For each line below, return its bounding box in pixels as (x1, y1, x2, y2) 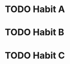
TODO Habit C (5, 49, 65, 61)
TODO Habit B (5, 27, 64, 38)
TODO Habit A (5, 4, 65, 15)
